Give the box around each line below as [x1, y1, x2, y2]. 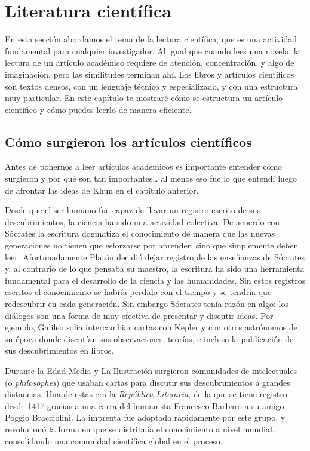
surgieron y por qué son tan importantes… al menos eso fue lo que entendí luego [5, 172, 297, 185]
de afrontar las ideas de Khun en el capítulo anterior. [5, 183, 199, 196]
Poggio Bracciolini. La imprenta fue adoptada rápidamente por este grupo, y [5, 411, 286, 424]
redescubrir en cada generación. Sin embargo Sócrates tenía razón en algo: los [5, 297, 288, 310]
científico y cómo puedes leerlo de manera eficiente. [5, 103, 192, 115]
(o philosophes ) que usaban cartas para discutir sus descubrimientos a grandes [5, 376, 290, 388]
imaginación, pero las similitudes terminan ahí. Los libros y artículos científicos [5, 68, 294, 80]
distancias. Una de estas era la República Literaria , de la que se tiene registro [5, 388, 287, 400]
